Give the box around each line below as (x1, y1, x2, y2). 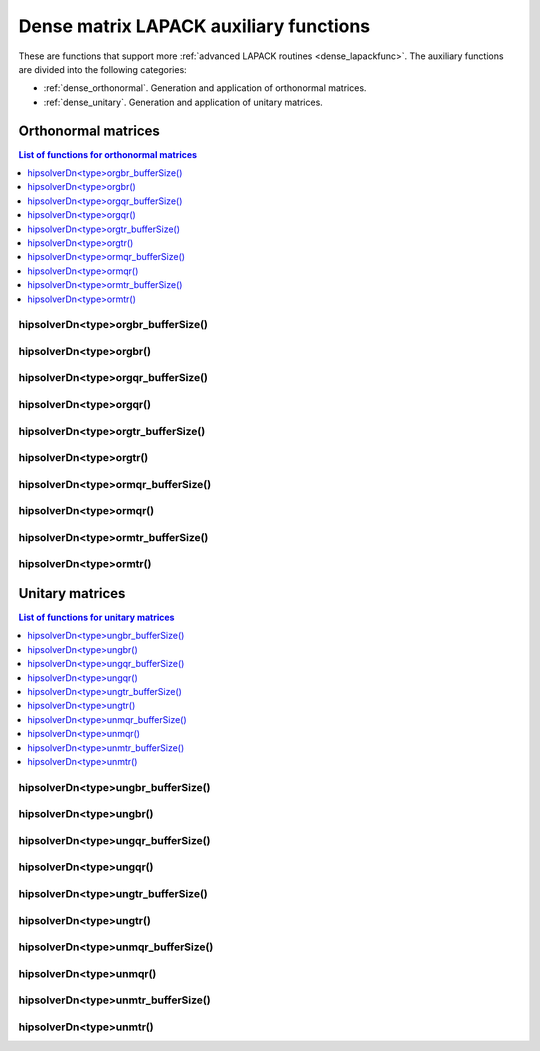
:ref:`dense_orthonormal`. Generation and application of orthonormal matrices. (43, 82, 367, 94)
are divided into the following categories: (18, 63, 187, 75)
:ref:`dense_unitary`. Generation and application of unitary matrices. (43, 96, 324, 108)
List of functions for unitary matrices (18, 611, 175, 624)
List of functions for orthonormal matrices (18, 148, 198, 160)
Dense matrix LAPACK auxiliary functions (18, 15, 371, 37)
